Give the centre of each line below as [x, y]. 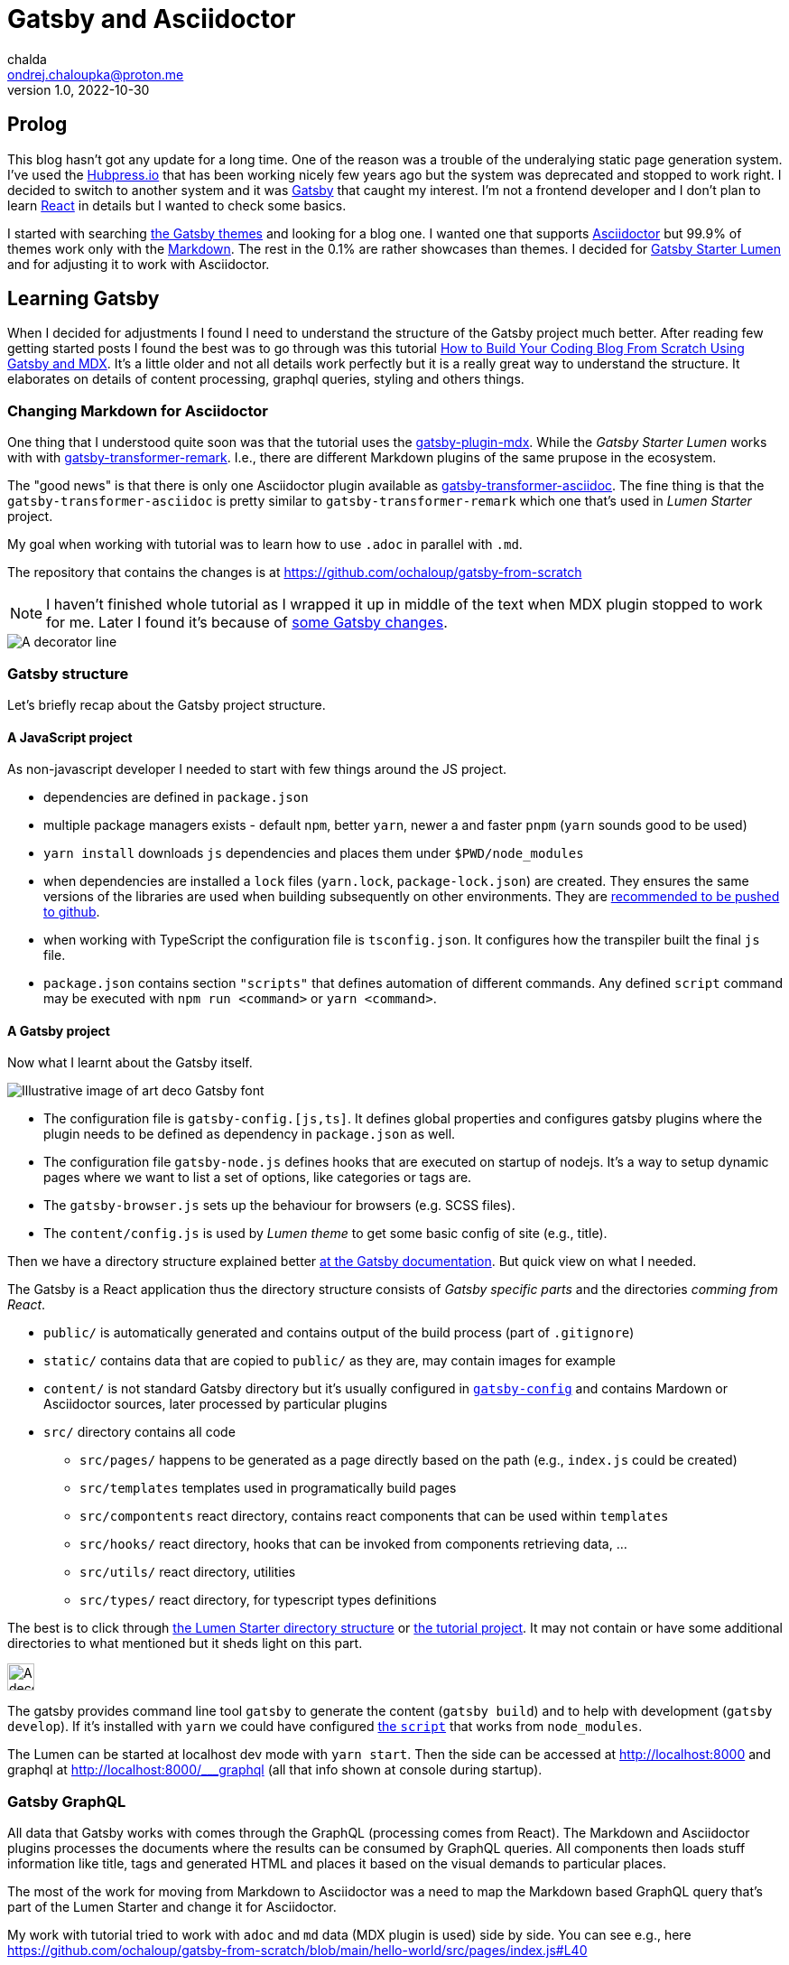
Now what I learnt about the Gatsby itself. [130, 1063]
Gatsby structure [68, 673]
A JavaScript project [70, 737]
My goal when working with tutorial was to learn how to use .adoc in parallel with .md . [265, 545]
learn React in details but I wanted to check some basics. [177, 205]
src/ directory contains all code [139, 1432]
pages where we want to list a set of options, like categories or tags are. [258, 1178]
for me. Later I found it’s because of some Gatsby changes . [247, 623]
